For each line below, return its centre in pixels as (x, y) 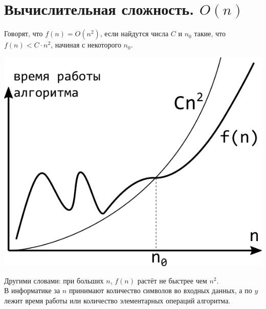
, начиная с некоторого (86, 45)
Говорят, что (24, 33)
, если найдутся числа (134, 33)
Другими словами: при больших (54, 280)
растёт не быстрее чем (172, 280)
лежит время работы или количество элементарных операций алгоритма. (117, 300)
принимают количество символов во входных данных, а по (160, 290)
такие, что (210, 33)
